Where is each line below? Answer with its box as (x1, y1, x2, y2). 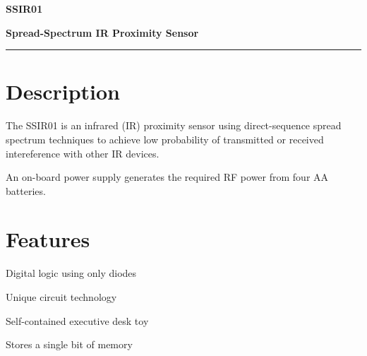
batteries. (6, 183, 46, 198)
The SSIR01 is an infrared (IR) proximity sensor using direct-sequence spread (6, 118, 342, 133)
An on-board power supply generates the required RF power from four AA (6, 170, 329, 184)
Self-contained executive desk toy (6, 313, 149, 328)
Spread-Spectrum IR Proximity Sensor (6, 25, 199, 40)
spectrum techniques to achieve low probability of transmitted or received (6, 131, 324, 146)
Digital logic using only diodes (6, 266, 137, 280)
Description (6, 77, 121, 106)
